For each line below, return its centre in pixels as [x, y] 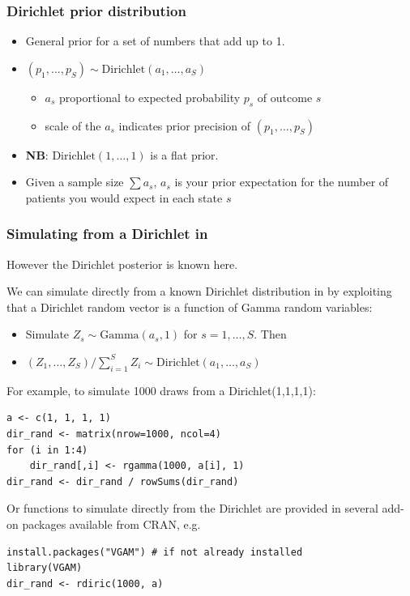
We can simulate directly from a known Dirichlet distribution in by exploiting [199, 291]
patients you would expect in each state [124, 197]
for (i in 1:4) [47, 450]
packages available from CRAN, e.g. [111, 524]
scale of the [73, 125]
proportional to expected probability [150, 97]
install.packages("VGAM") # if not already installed [155, 552]
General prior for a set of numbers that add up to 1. [155, 41]
